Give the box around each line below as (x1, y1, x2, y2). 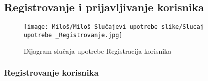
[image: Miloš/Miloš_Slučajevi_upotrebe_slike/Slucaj (24, 23, 204, 31)
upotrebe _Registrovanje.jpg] (24, 31, 123, 39)
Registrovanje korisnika (4, 66, 99, 79)
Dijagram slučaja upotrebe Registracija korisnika (24, 45, 172, 56)
